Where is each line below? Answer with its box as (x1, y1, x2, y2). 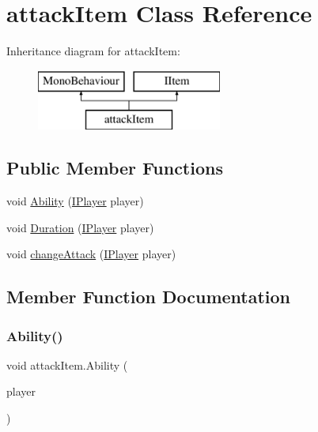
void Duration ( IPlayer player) (6, 219, 154, 235)
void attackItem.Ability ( (6, 356, 128, 373)
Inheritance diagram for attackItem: (6, 43, 180, 59)
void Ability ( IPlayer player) (6, 193, 144, 209)
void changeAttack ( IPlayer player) (6, 246, 176, 262)
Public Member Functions (6, 156, 223, 180)
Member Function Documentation (6, 284, 291, 309)
